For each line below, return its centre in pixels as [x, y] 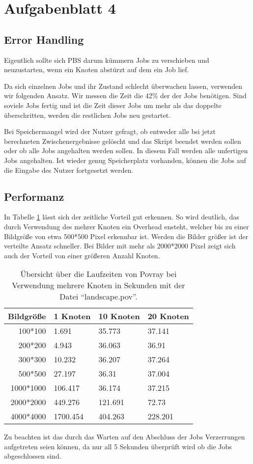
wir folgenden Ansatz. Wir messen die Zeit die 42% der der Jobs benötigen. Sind [125, 96]
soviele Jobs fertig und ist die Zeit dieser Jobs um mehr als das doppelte [113, 105]
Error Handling [44, 39]
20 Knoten [168, 316]
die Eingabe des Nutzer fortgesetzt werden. [69, 170]
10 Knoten [119, 316]
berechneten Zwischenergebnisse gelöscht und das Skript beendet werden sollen [123, 141]
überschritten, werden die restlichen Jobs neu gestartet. [87, 115]
